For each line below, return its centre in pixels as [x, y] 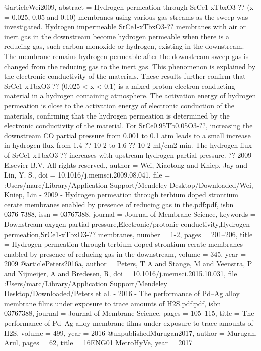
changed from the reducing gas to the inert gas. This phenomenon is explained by [130, 66]
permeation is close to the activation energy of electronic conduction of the [119, 105]
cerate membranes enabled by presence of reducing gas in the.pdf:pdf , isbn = [123, 204]
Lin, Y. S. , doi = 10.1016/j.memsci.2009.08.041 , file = [87, 175]
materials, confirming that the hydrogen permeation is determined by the [117, 115]
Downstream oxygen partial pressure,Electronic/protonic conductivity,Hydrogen [127, 224]
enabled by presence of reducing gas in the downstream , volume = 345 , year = [125, 253]
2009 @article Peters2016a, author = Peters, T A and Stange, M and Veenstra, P [128, 264]
